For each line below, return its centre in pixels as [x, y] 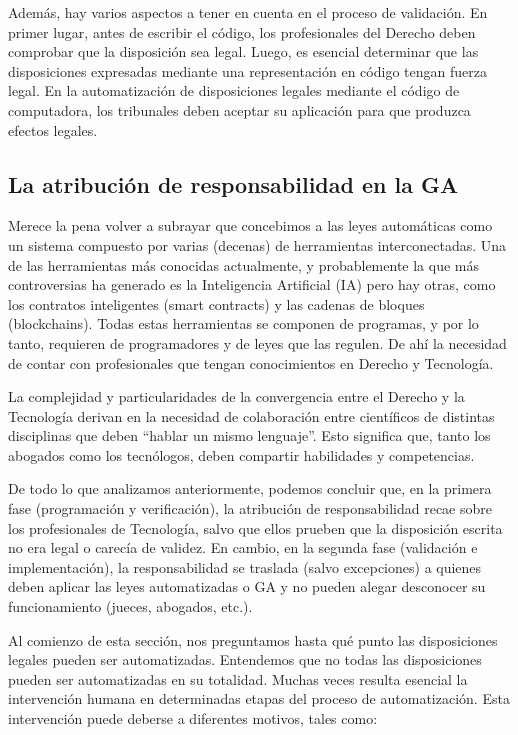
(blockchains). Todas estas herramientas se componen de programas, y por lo [243, 323]
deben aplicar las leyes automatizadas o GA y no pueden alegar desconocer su [247, 586]
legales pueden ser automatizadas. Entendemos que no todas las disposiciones [245, 659]
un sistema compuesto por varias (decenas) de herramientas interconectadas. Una [257, 244]
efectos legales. [53, 129]
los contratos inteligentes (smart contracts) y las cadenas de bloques [216, 303]
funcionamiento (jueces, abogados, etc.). [130, 606]
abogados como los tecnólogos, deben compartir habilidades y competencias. [241, 454]
